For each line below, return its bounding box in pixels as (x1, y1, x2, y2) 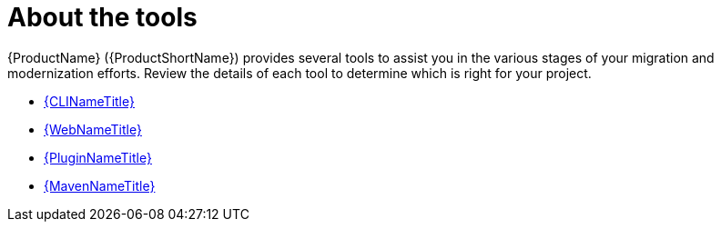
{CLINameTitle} (44, 93, 135, 109)
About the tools (7, 2, 198, 33)
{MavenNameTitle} (44, 177, 156, 194)
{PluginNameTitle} (44, 149, 152, 165)
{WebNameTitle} (44, 121, 142, 137)
